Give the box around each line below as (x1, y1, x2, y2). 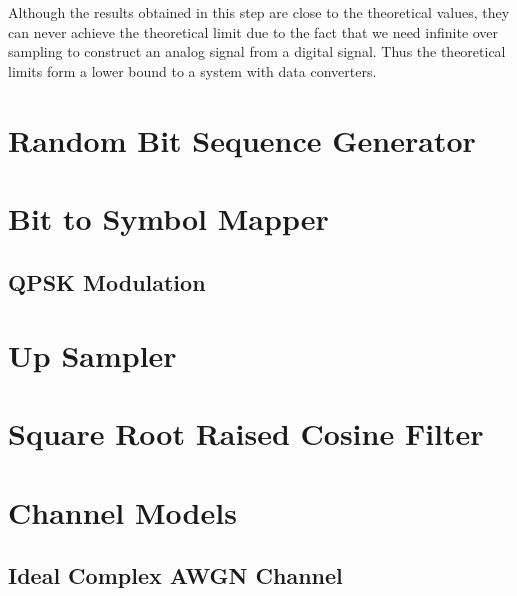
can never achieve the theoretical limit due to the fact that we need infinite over (8, 21, 499, 42)
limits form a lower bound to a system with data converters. (8, 60, 377, 81)
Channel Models (8, 491, 237, 532)
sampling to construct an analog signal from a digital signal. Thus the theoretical (8, 41, 506, 62)
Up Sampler (8, 335, 177, 376)
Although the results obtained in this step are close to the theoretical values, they (8, 2, 510, 22)
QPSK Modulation (8, 266, 206, 297)
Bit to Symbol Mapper (8, 197, 329, 238)
